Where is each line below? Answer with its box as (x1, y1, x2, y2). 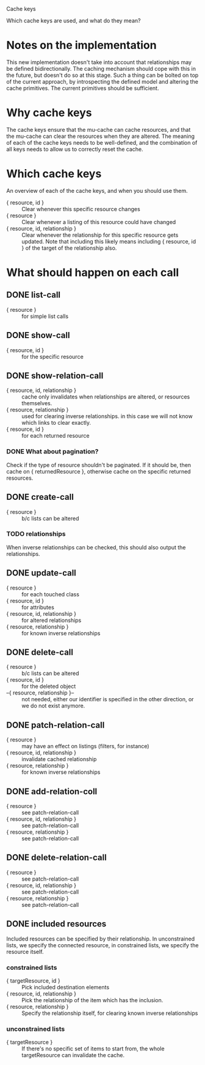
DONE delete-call (6, 647, 73, 658)
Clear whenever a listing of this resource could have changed (21, 218, 176, 225)
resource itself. (6, 948, 44, 955)
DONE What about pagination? (6, 447, 99, 456)
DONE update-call (6, 568, 76, 579)
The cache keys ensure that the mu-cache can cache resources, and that (6, 126, 191, 133)
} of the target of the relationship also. (21, 244, 117, 251)
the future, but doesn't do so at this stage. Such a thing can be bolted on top (6, 71, 199, 79)
